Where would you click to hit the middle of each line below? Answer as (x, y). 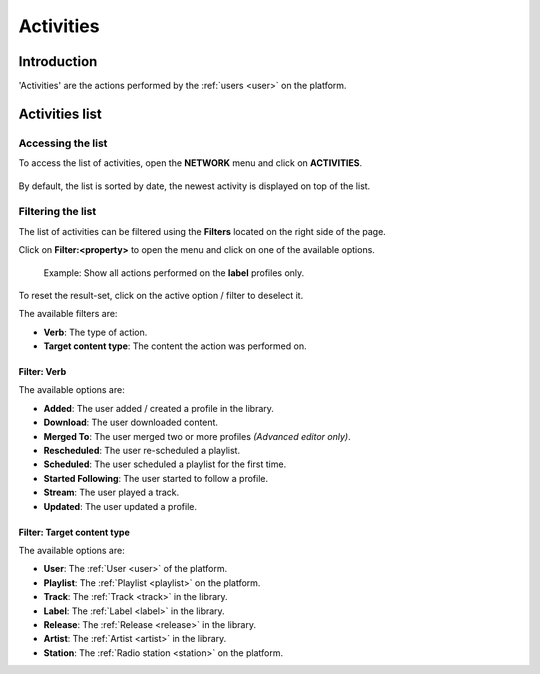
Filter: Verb (42, 372)
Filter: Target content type (74, 532)
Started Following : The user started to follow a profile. (156, 478)
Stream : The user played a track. (111, 492)
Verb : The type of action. (95, 332)
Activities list (60, 113)
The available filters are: (68, 314)
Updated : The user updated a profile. (120, 506)
